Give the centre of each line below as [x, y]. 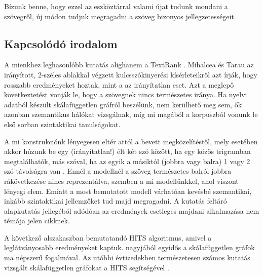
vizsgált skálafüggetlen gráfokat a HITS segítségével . [87, 267]
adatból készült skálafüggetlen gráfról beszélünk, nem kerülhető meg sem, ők [123, 104]
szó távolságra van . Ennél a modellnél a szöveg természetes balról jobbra [118, 171]
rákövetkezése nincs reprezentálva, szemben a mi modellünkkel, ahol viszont [121, 181]
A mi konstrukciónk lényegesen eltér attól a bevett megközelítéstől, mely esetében [131, 141]
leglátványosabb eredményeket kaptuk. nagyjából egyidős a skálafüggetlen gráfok [129, 247]
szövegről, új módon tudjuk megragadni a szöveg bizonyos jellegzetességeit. [120, 16]
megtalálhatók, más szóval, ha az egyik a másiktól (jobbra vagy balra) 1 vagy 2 [127, 161]
